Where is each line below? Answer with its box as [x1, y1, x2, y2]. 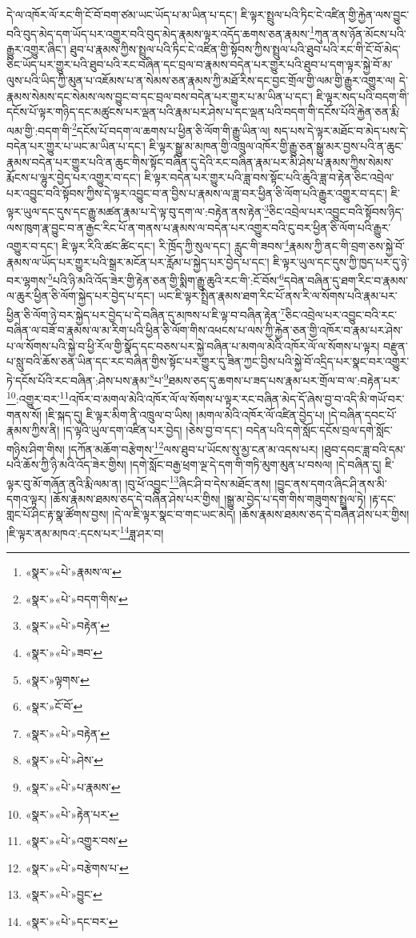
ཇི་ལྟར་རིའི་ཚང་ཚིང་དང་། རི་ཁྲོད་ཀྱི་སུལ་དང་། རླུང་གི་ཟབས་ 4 [62, 235, 290, 254]
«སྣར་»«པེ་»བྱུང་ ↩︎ [25, 886, 102, 903]
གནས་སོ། [6, 406, 42, 423]
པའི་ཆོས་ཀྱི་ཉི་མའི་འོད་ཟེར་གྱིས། [6, 455, 126, 472]
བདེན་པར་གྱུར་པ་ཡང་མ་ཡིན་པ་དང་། [6, 138, 146, 154]
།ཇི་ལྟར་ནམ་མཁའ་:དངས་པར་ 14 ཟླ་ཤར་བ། [6, 522, 164, 541]
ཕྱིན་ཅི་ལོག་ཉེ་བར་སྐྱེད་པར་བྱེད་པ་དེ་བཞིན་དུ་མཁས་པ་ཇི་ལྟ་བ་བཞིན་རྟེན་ [6, 306, 281, 323]
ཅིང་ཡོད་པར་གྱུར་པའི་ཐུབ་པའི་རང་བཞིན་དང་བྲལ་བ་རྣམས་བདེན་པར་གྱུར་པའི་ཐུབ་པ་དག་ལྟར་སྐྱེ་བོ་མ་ [6, 56, 393, 73]
